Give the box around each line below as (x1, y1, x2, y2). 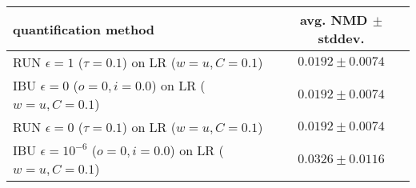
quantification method (13, 19, 155, 38)
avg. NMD (299, 10, 368, 29)
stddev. (318, 29, 365, 47)
